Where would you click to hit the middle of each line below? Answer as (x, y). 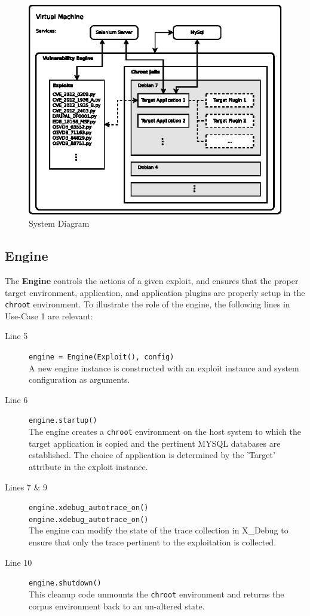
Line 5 (16, 336)
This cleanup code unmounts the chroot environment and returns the (156, 594)
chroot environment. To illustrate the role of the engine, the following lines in (148, 304)
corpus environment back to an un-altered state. (117, 606)
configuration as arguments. (79, 379)
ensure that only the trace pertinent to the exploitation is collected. (153, 542)
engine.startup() (63, 421)
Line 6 (16, 399)
